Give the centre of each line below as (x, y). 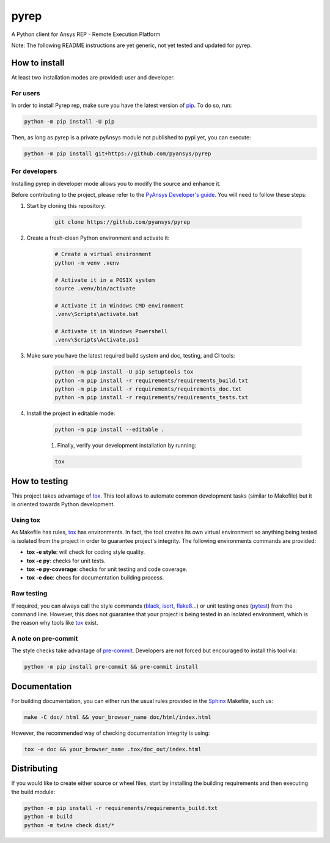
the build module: (33, 792)
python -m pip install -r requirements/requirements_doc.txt (148, 389)
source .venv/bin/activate (95, 288)
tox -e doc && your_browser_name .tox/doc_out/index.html (113, 749)
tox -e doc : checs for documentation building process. (95, 578)
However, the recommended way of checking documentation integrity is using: (111, 733)
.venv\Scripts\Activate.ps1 (97, 340)
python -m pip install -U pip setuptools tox (124, 372)
